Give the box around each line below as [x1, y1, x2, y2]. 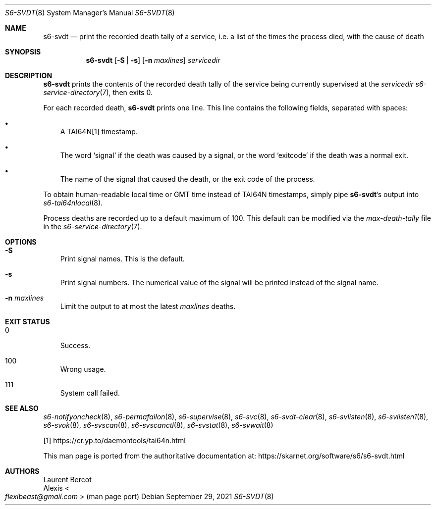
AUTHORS [5, 467, 40, 475]
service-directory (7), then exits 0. [43, 88, 153, 97]
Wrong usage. [60, 365, 106, 373]
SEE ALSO [5, 404, 39, 412]
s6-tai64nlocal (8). [43, 199, 103, 207]
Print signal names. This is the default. [60, 254, 185, 263]
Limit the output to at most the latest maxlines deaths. [60, 302, 236, 310]
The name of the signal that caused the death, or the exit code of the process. [60, 175, 315, 183]
